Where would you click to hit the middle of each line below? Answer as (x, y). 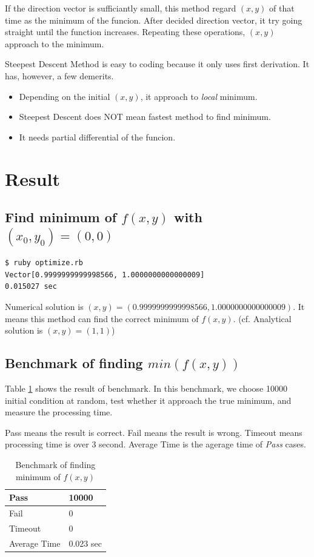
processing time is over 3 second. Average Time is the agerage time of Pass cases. (155, 444)
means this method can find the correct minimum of (102, 318)
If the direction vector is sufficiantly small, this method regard (121, 8)
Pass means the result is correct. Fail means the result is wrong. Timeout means (154, 432)
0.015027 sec (31, 287)
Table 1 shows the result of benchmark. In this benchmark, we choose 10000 (146, 388)
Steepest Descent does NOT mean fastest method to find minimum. (145, 117)
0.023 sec (85, 543)
